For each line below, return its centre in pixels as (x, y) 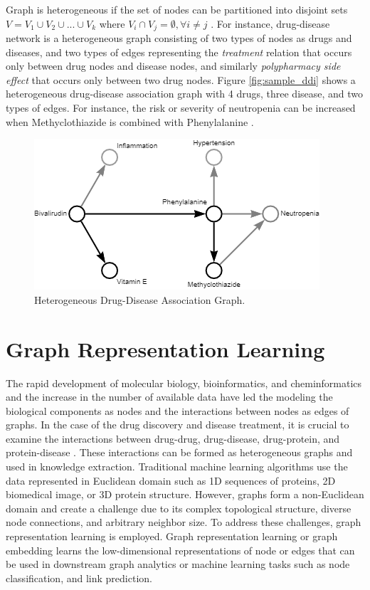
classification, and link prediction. (79, 578)
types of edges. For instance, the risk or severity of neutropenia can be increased (181, 108)
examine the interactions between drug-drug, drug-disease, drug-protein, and (173, 438)
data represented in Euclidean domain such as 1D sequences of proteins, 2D (171, 480)
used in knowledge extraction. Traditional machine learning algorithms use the (177, 467)
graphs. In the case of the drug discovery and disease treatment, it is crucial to (178, 425)
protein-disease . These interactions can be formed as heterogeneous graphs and (179, 452)
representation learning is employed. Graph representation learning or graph (172, 536)
